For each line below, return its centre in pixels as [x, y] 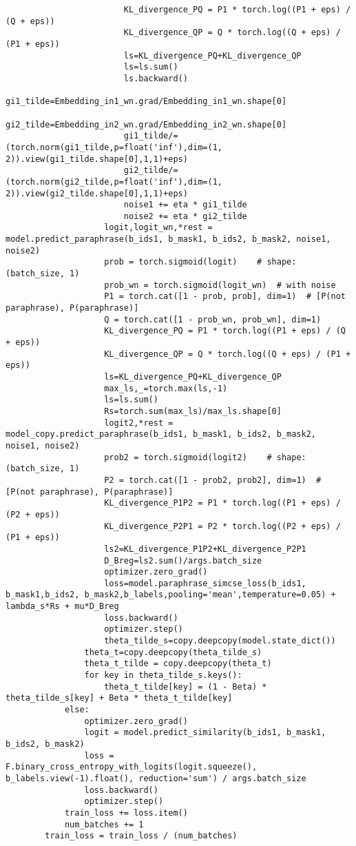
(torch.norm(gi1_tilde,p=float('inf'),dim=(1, [114, 147]
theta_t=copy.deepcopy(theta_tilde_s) [173, 652]
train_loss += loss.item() [126, 813]
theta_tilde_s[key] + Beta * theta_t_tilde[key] [119, 698]
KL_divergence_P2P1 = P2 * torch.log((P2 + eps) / [222, 526]
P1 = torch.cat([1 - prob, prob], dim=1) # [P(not [225, 297]
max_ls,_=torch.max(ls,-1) [166, 388]
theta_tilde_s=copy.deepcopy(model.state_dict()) [220, 641]
